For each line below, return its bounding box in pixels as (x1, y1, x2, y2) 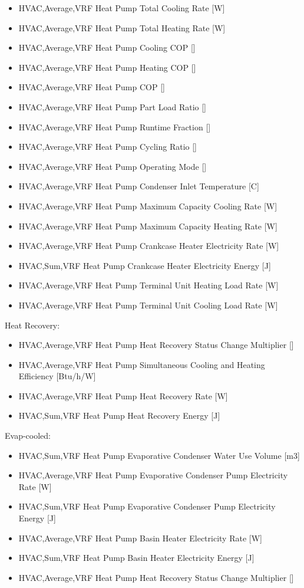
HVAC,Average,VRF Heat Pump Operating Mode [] (18, 160, 207, 172)
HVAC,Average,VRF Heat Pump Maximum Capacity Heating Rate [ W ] (18, 219, 277, 232)
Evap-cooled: (5, 429, 51, 442)
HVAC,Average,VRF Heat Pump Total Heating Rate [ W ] (18, 21, 226, 34)
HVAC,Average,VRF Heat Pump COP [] (18, 81, 165, 93)
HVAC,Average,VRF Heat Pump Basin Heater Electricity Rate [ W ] (18, 531, 263, 544)
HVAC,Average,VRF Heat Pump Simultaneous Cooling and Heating (18, 358, 265, 370)
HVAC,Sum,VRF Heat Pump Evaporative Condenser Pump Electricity (18, 500, 276, 513)
